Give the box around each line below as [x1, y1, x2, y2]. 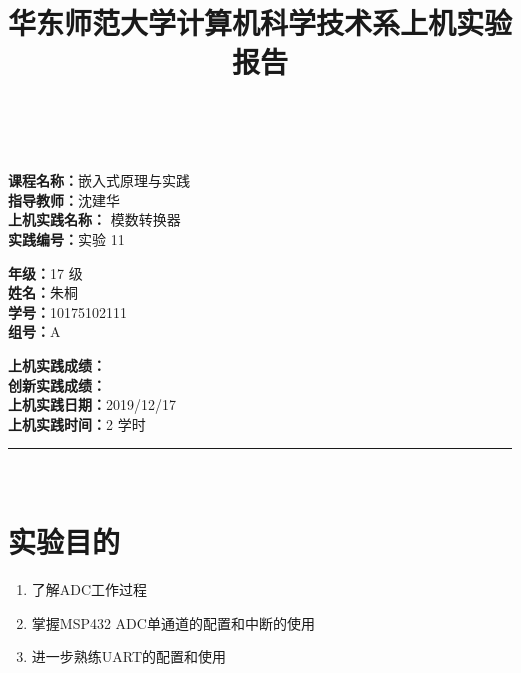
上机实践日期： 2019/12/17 [8, 394, 176, 415]
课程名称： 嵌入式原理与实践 [8, 170, 190, 191]
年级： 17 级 [8, 262, 83, 283]
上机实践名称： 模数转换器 [8, 209, 181, 230]
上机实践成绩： [8, 354, 106, 375]
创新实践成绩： [8, 374, 106, 395]
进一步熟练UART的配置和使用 [31, 646, 227, 667]
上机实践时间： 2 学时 [8, 413, 146, 434]
